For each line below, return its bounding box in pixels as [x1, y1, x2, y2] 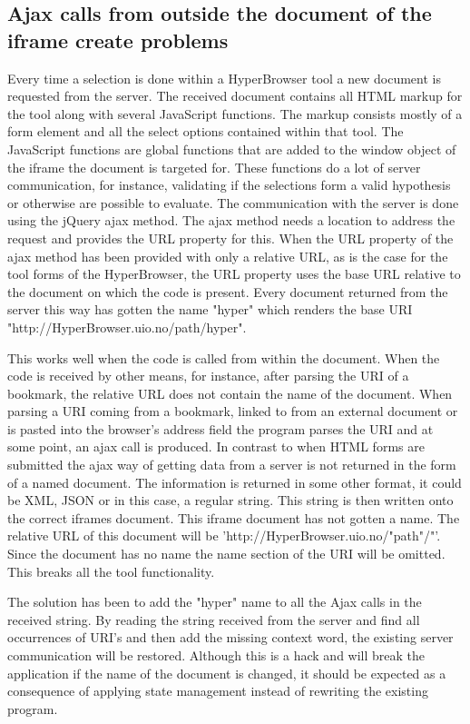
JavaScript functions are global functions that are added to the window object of [7, 139, 456, 158]
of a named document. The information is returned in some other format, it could [7, 472, 462, 491]
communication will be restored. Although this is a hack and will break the [7, 646, 426, 664]
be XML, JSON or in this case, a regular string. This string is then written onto [7, 491, 454, 510]
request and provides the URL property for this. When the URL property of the [7, 228, 454, 247]
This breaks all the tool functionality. [7, 561, 215, 580]
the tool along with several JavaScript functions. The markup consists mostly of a [7, 104, 463, 123]
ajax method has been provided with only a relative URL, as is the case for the [7, 246, 448, 265]
